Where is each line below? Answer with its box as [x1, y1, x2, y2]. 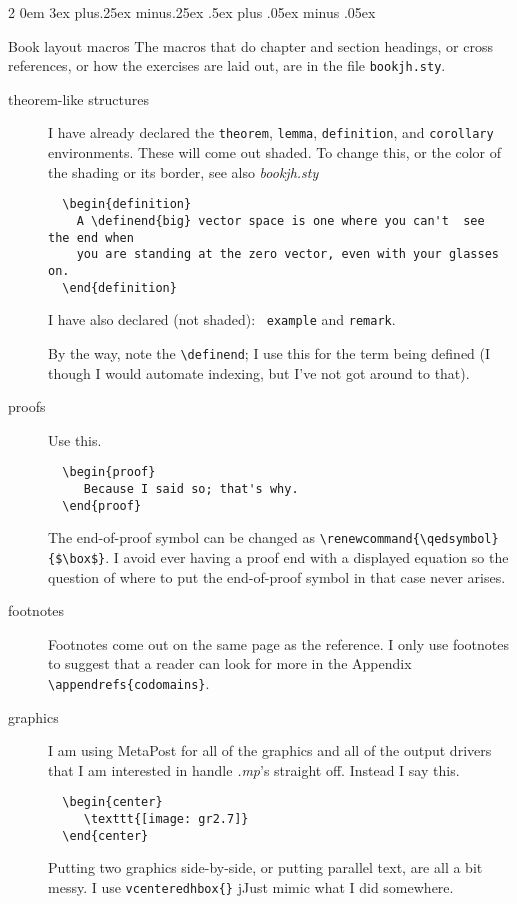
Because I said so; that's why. [83, 481, 299, 496]
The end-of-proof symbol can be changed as [48, 527, 315, 548]
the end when [48, 230, 134, 245]
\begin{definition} [62, 197, 192, 212]
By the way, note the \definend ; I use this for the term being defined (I [48, 342, 491, 363]
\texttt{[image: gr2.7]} [83, 812, 249, 827]
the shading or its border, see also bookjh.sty [48, 161, 319, 182]
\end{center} [62, 828, 149, 843]
